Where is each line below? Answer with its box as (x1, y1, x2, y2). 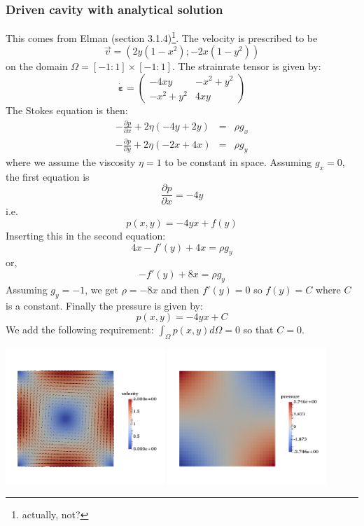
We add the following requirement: (6, 322, 154, 337)
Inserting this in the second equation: (6, 228, 166, 242)
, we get (85, 282, 118, 296)
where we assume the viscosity (6, 154, 136, 169)
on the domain (6, 59, 68, 74)
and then (161, 282, 199, 296)
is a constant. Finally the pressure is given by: (6, 298, 203, 312)
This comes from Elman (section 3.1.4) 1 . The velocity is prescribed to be (6, 29, 318, 45)
